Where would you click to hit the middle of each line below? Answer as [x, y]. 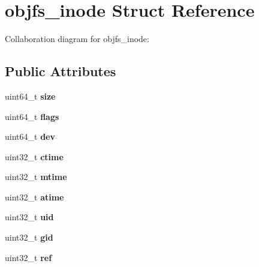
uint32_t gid [29, 237]
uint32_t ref [28, 257]
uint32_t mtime [36, 177]
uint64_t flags [32, 116]
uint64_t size [30, 96]
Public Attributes [61, 71]
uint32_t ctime [34, 156]
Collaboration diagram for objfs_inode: [77, 39]
